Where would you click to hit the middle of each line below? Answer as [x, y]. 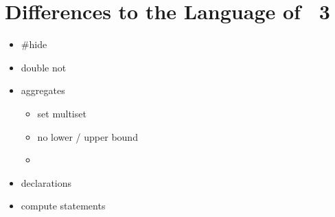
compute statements [63, 206]
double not [44, 67]
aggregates [43, 90]
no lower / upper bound [88, 136]
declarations [46, 182]
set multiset [62, 113]
